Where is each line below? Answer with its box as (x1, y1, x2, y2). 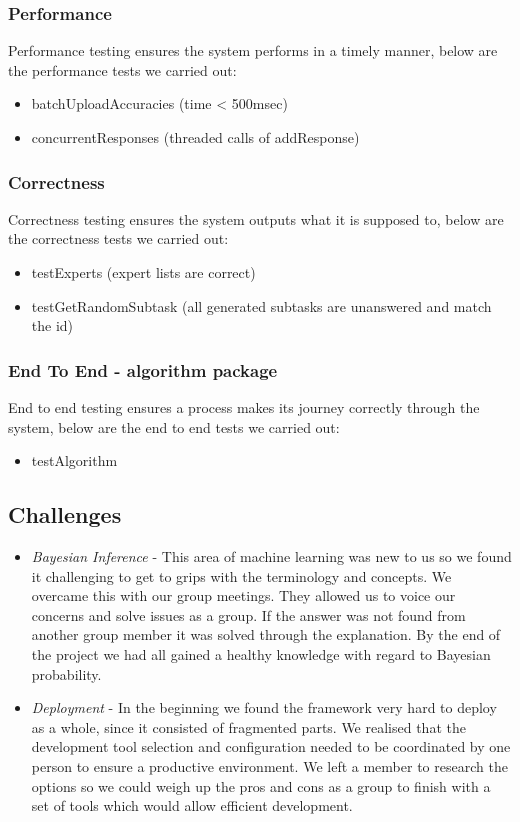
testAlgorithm (31, 450, 118, 471)
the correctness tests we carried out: (8, 228, 229, 249)
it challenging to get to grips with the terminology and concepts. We (31, 565, 452, 586)
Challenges (8, 499, 122, 530)
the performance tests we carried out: (8, 59, 237, 80)
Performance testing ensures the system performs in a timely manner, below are (8, 40, 498, 61)
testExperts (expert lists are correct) (31, 262, 256, 282)
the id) (31, 315, 74, 336)
